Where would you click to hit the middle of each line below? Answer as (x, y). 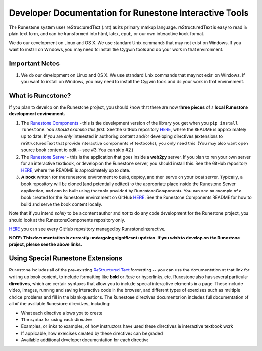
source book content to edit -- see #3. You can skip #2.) (77, 150)
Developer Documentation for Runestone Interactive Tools (129, 13)
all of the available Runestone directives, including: (60, 304)
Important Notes (34, 63)
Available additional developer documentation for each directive (85, 340)
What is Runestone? (40, 95)
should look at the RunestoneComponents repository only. (67, 220)
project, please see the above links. (45, 244)
